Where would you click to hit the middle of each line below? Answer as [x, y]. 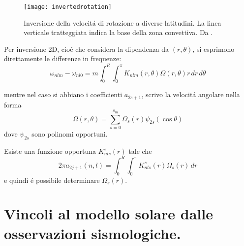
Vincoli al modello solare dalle [108, 214]
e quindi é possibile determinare [52, 180]
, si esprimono [213, 49]
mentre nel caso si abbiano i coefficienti [63, 94]
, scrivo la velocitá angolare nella [191, 94]
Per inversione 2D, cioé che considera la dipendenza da [87, 49]
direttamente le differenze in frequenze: [63, 58]
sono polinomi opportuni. [70, 133]
